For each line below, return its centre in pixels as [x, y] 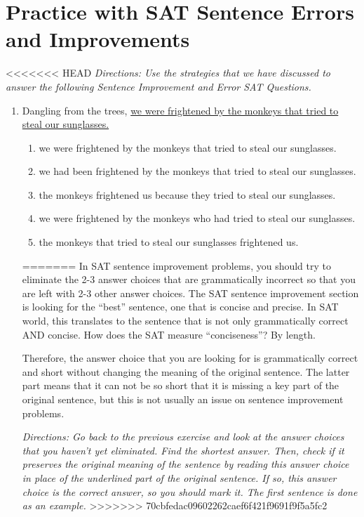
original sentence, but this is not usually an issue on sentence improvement [183, 399]
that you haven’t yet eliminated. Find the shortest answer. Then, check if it [183, 450]
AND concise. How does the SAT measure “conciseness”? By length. [169, 334]
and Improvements [98, 39]
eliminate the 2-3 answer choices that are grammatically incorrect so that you [189, 279]
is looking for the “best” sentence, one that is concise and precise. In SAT [180, 307]
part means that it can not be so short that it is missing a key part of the [181, 385]
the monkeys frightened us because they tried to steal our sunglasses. [187, 194]
